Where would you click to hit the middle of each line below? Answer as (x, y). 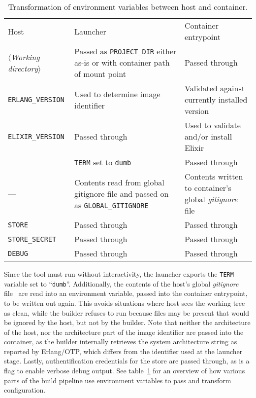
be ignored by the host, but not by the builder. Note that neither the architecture (127, 322)
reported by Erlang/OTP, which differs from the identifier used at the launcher (123, 351)
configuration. (25, 390)
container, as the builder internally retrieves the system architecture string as (121, 342)
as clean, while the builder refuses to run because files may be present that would (127, 312)
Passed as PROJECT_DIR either (125, 51)
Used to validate (213, 125)
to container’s (208, 188)
